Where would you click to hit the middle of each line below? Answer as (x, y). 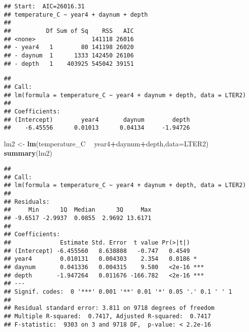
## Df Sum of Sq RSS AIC (69, 31)
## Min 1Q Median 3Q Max (78, 210)
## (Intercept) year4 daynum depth (97, 120)
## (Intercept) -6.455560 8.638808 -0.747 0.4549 (97, 251)
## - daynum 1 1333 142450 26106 (69, 55)
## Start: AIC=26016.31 (44, 6)
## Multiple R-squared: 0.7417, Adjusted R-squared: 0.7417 (108, 316)
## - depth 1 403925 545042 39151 (69, 64)
